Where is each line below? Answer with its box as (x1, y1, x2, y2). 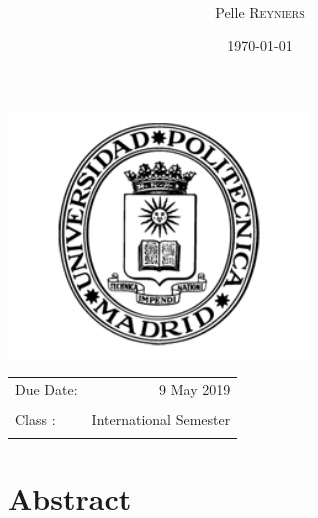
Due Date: (15, 378, 78, 399)
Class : (15, 408, 56, 429)
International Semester (91, 408, 231, 429)
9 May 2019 (159, 378, 231, 399)
